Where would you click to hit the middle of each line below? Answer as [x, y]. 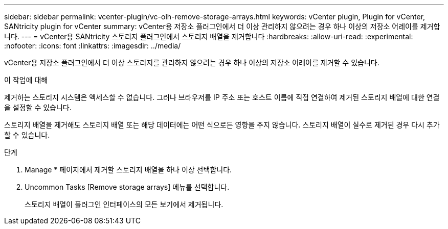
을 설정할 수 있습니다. [38, 107]
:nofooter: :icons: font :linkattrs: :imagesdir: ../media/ [93, 46]
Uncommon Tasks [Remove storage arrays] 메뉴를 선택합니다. [127, 187]
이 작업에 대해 [26, 80]
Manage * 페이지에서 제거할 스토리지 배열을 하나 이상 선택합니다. [128, 170]
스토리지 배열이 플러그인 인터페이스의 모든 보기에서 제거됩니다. [124, 204]
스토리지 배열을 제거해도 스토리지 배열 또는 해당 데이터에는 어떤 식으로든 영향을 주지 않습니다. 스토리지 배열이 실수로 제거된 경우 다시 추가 [222, 125]
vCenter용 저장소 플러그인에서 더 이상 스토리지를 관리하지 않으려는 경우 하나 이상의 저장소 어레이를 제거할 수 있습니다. [192, 62]
